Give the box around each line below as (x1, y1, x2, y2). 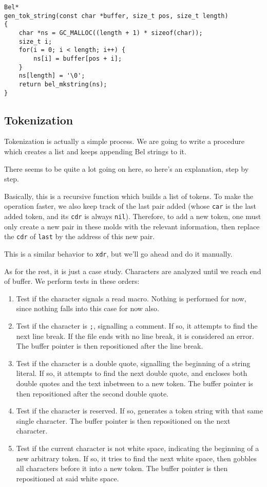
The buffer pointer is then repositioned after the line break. (16, 340, 203, 351)
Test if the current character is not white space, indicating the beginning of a (16, 442, 259, 453)
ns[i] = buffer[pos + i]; (33, 55, 122, 62)
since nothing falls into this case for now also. (16, 303, 159, 314)
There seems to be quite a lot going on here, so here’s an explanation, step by (4, 163, 249, 174)
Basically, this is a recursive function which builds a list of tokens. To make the (4, 190, 253, 201)
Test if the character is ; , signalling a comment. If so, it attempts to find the (16, 320, 258, 331)
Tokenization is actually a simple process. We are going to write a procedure (4, 136, 244, 147)
